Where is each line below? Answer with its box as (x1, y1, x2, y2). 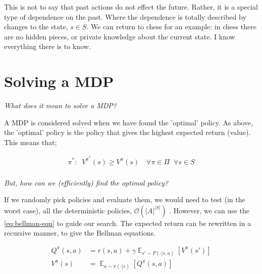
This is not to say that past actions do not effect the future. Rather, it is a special (4, 2, 258, 12)
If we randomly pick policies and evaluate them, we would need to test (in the (4, 194, 245, 205)
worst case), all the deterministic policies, (4, 205, 132, 215)
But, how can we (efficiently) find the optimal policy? (4, 177, 169, 188)
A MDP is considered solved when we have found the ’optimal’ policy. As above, (4, 117, 253, 127)
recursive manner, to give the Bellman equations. (4, 227, 155, 238)
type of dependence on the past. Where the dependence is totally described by (4, 11, 246, 22)
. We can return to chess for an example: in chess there (86, 21, 256, 32)
